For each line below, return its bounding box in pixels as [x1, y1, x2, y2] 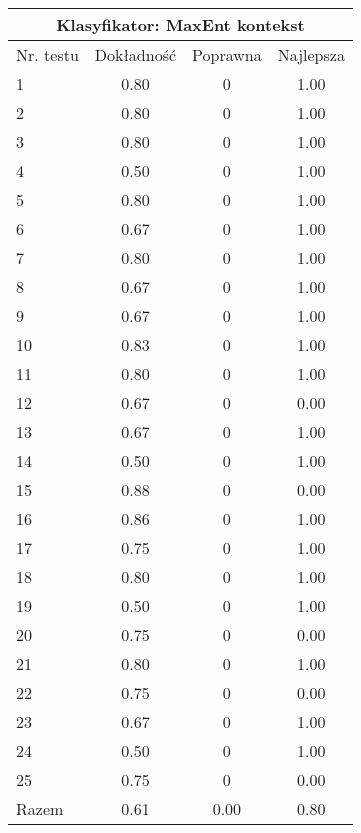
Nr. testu [16, 43, 79, 66]
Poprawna [192, 43, 262, 66]
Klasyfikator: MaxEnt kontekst [56, 13, 305, 36]
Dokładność [94, 43, 177, 66]
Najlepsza [277, 43, 345, 66]
